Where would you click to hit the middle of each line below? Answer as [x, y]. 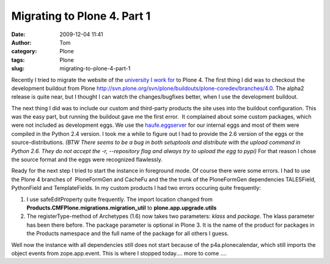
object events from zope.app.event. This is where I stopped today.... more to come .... [119, 253]
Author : [21, 42]
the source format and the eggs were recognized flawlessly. [87, 160]
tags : [18, 60]
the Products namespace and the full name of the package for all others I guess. [128, 233]
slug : [18, 69]
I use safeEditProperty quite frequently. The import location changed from [120, 199]
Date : [18, 34]
